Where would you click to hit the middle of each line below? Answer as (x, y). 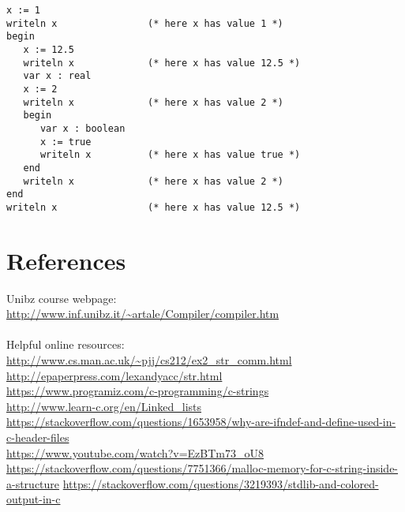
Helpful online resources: (66, 344)
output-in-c (34, 499)
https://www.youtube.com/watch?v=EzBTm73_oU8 (135, 452)
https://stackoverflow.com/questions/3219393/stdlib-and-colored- (221, 483)
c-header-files (38, 437)
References (66, 260)
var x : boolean (82, 128)
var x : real (57, 76)
